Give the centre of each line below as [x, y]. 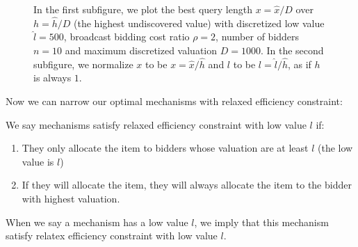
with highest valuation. [71, 198]
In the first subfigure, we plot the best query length [143, 9]
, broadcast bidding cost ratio [127, 37]
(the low [335, 148]
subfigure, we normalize [83, 64]
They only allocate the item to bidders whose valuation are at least [165, 148]
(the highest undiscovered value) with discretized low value [199, 23]
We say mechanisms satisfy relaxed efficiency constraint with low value [156, 124]
